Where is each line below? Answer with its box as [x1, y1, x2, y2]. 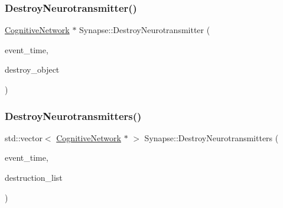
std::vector [5, 131, 43, 144]
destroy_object [5, 63, 60, 76]
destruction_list [5, 171, 63, 183]
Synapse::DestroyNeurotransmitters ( [144, 131, 279, 144]
